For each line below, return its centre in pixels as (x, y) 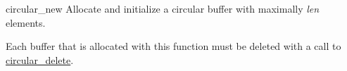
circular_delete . (40, 59)
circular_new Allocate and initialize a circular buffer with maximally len (163, 8)
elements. (26, 22)
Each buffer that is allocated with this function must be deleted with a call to (173, 46)
